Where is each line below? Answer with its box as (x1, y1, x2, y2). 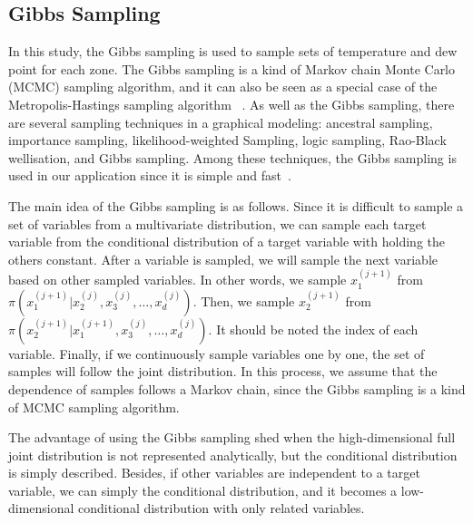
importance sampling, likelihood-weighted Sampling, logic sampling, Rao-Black (8, 131, 447, 150)
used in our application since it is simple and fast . (8, 166, 291, 185)
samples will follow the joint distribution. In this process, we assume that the (8, 362, 438, 381)
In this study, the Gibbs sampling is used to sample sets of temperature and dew (8, 42, 458, 61)
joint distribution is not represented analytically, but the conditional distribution (8, 445, 458, 464)
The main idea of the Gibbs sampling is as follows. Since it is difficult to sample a (8, 196, 464, 215)
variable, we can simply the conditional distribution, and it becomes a (8, 480, 398, 499)
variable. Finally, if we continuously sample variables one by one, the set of (8, 344, 425, 363)
